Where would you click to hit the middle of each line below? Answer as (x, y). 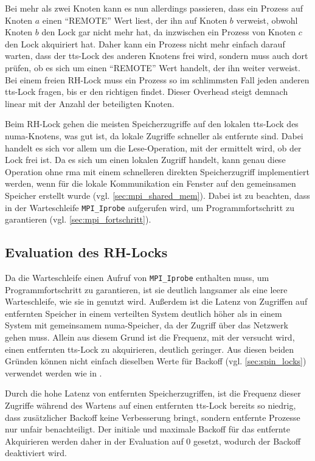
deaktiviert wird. (36, 453)
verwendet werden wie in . (54, 373)
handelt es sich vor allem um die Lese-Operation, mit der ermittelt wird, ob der (153, 147)
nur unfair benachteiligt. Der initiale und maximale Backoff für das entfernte (147, 429)
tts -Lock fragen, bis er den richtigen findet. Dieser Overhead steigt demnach (147, 92)
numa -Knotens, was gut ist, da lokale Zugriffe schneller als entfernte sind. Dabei (154, 135)
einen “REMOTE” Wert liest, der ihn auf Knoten (135, 20)
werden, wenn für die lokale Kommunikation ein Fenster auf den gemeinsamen (151, 183)
